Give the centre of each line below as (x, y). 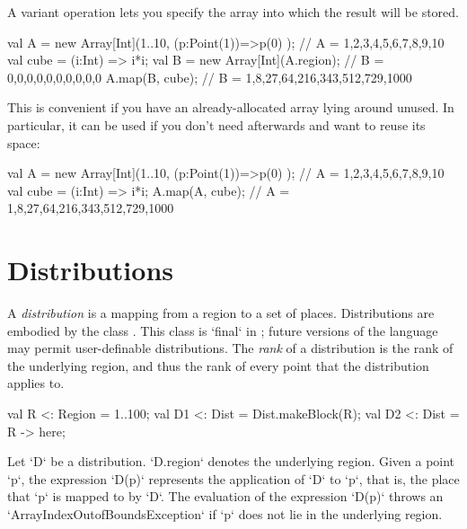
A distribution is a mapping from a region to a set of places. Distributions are (221, 313)
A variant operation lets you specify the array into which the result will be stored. (233, 12)
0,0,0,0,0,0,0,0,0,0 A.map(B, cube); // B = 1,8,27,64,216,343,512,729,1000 (210, 77)
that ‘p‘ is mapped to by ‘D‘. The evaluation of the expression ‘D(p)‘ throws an (225, 496)
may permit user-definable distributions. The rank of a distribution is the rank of (230, 348)
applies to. (36, 383)
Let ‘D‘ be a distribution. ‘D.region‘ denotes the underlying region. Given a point (231, 461)
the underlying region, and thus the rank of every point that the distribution (218, 365)
